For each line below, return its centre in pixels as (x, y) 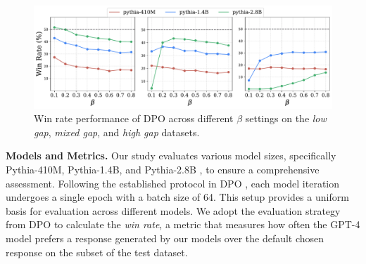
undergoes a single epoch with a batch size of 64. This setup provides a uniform (177, 197)
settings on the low (286, 118)
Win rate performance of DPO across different (134, 118)
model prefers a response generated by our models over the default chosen (165, 238)
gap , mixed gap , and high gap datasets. (117, 132)
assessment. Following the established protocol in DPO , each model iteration (172, 183)
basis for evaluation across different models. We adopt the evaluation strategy (173, 210)
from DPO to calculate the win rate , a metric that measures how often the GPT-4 (183, 224)
